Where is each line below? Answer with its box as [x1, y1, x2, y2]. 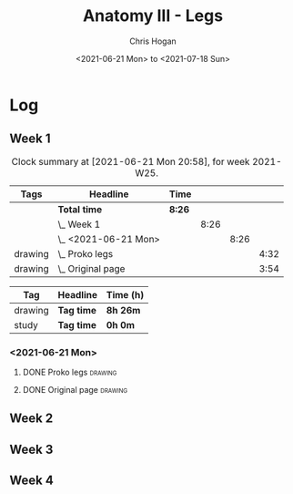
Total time [57, 202, 103, 215]
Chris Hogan [128, 36, 177, 46]
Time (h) [106, 288, 145, 301]
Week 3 [9, 441, 54, 457]
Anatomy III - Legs [82, 5, 224, 26]
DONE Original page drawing [22, 385, 128, 396]
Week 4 [9, 473, 55, 489]
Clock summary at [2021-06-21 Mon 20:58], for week [11, 155, 250, 168]
